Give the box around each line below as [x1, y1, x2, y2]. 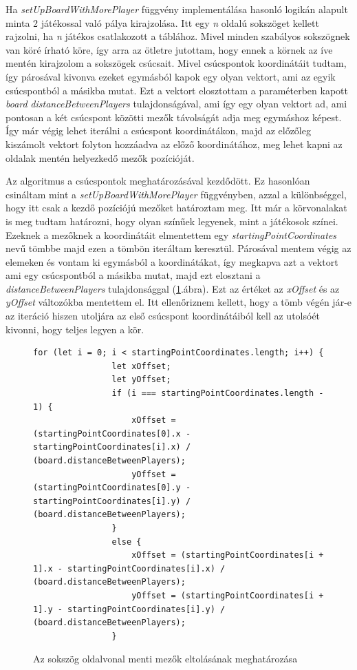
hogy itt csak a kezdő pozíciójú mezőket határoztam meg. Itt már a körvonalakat [6, 200, 347, 215]
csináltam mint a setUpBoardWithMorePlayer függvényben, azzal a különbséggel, [6, 187, 347, 201]
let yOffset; [111, 375, 171, 385]
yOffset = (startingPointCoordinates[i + [131, 590, 324, 600]
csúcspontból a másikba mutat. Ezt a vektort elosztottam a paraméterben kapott [6, 83, 348, 97]
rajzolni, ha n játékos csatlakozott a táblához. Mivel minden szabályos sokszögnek [6, 29, 350, 43]
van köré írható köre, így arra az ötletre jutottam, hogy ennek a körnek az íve [6, 42, 333, 56]
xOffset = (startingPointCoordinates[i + [131, 550, 324, 561]
